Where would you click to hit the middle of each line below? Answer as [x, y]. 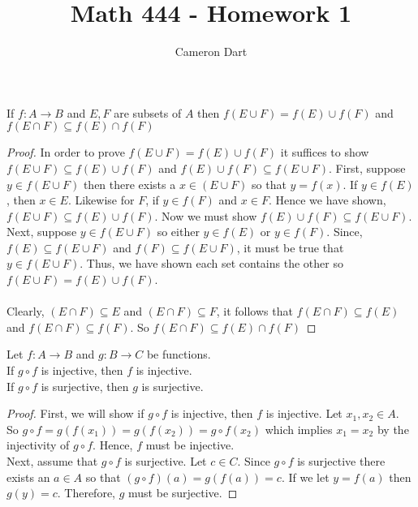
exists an [28, 477]
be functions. [179, 354]
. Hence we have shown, [327, 200]
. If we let [305, 477]
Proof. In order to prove [66, 152]
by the [393, 429]
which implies [299, 429]
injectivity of [38, 445]
